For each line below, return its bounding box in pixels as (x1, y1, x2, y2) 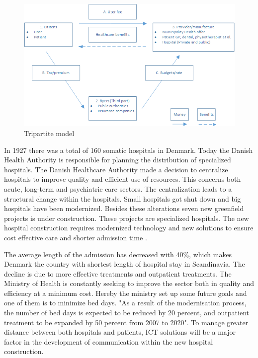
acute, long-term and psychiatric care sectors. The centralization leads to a (4, 183, 232, 194)
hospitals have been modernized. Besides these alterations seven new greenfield (4, 203, 244, 214)
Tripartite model (24, 128, 75, 138)
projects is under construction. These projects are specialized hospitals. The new (4, 213, 249, 223)
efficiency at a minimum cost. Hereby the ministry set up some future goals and (4, 287, 247, 298)
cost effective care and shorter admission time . (4, 232, 147, 242)
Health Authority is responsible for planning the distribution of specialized (4, 154, 231, 165)
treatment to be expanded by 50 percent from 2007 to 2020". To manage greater (4, 317, 249, 327)
